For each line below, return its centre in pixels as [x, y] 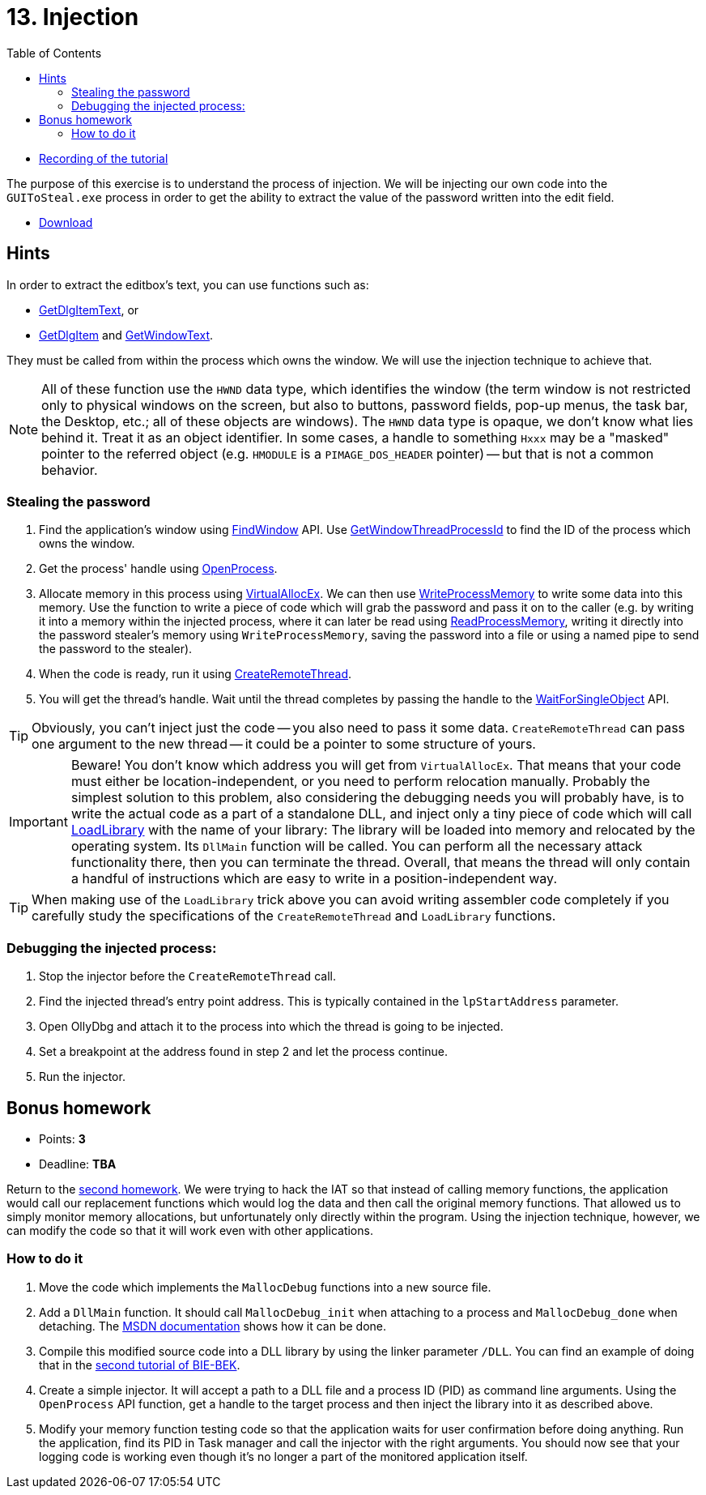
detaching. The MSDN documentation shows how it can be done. [213, 1326]
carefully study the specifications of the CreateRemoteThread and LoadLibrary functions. [294, 916]
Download [66, 222]
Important [38, 822]
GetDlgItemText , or [89, 310]
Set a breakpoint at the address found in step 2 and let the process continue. [244, 1052]
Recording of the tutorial [104, 158]
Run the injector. [82, 1077]
